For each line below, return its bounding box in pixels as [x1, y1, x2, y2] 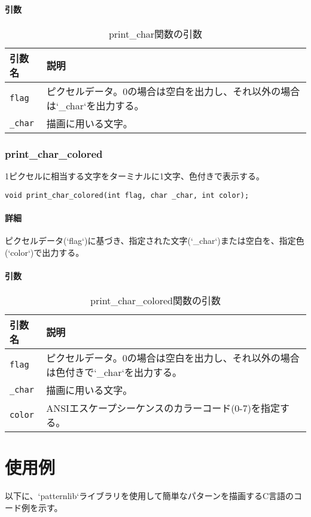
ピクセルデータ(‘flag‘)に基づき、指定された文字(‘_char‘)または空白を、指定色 [5, 234, 304, 247]
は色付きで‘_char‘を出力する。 [46, 365, 182, 380]
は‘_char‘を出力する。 [46, 98, 144, 112]
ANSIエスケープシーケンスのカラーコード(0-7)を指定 [46, 401, 280, 415]
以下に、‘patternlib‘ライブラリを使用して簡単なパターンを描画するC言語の [5, 490, 294, 502]
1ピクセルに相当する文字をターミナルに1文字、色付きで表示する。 [5, 170, 264, 182]
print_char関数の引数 [108, 26, 203, 41]
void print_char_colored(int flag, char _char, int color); [5, 191, 249, 200]
